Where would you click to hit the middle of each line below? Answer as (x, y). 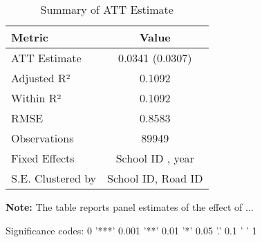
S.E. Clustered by (54, 178)
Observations (43, 138)
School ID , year (155, 158)
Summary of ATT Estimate (107, 9)
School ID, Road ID (155, 178)
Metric (30, 37)
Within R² (36, 98)
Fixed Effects (43, 158)
